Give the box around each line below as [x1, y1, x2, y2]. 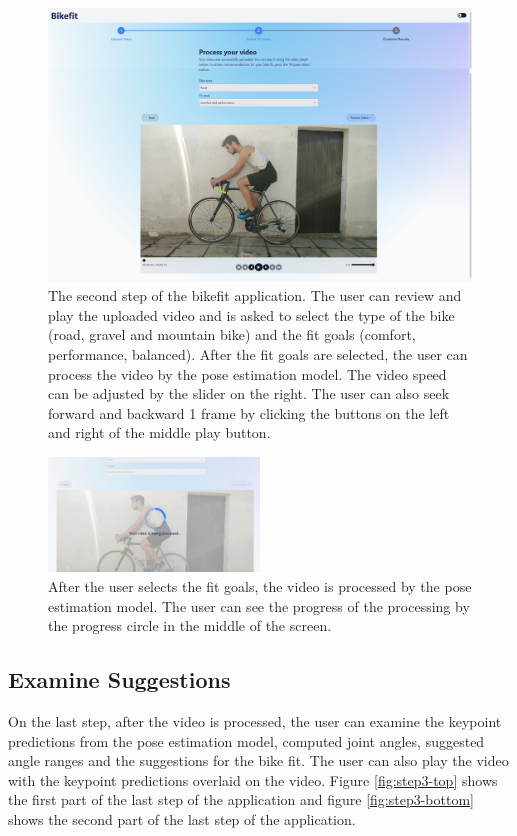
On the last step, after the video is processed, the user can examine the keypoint [8, 710, 502, 731]
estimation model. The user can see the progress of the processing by [48, 595, 470, 616]
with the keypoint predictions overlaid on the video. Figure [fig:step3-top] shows [8, 769, 498, 790]
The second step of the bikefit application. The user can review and [48, 285, 462, 306]
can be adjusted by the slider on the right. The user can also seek [48, 383, 450, 404]
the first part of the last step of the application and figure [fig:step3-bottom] [8, 789, 474, 810]
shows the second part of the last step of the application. [8, 808, 356, 829]
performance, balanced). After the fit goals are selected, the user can [48, 344, 468, 365]
